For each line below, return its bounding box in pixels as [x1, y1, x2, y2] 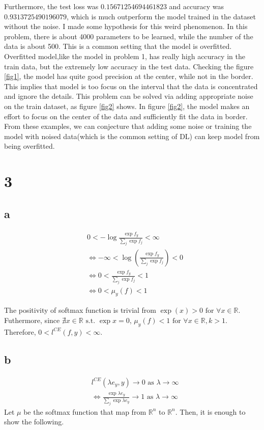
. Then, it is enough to [175, 406, 246, 417]
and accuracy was [169, 1, 224, 11]
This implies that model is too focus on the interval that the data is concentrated [4, 80, 258, 91]
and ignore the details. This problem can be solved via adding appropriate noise [4, 91, 253, 101]
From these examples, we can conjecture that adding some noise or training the [4, 121, 252, 131]
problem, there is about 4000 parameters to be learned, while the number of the [4, 31, 253, 41]
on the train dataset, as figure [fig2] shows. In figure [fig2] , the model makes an [4, 100, 250, 111]
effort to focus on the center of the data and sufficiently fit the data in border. [4, 111, 248, 121]
